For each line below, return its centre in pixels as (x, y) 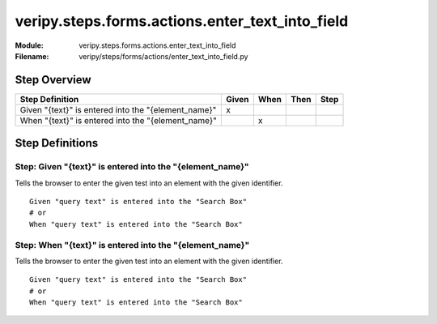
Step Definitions (57, 143)
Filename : (32, 56)
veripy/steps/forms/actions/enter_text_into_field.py (163, 56)
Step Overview (53, 80)
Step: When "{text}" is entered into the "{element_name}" (132, 245)
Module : (29, 45)
